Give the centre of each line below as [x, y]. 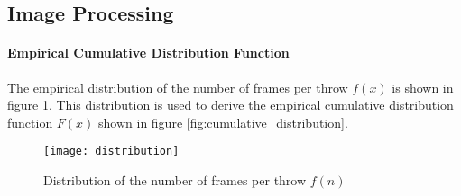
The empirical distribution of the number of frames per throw [178, 87]
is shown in [423, 87]
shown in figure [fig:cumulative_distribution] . [223, 122]
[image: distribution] [111, 151]
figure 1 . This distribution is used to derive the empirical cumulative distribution [230, 105]
